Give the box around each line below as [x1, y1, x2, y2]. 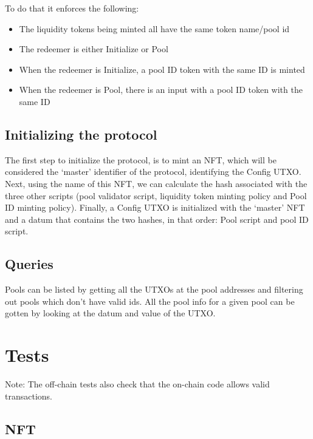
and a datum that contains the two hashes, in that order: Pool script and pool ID [5, 213, 309, 225]
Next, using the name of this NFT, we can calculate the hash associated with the [5, 177, 308, 189]
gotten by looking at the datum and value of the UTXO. [5, 307, 216, 319]
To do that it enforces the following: [5, 2, 139, 14]
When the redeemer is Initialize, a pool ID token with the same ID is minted [19, 63, 305, 75]
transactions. [5, 389, 52, 402]
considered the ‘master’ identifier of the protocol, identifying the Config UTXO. [5, 165, 301, 178]
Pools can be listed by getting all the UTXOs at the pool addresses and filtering [5, 283, 303, 296]
